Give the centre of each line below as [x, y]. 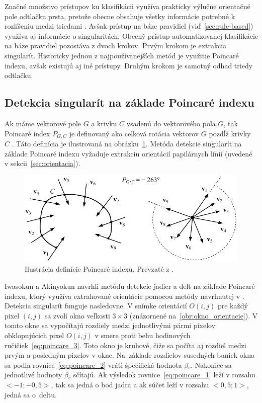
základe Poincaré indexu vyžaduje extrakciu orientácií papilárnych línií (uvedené [128, 153]
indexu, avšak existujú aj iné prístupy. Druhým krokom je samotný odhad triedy [129, 65]
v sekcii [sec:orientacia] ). [42, 163]
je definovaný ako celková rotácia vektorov [134, 133]
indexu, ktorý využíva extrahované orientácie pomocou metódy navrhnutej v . [124, 296]
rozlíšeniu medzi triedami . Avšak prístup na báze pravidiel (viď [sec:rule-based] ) [129, 26]
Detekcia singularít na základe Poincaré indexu [129, 102]
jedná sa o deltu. [31, 394]
